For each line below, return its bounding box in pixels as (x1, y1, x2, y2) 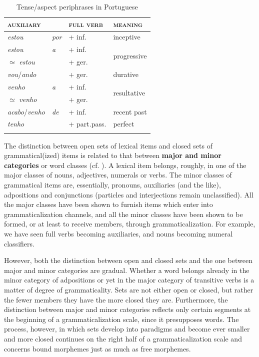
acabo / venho (7, 106, 45, 116)
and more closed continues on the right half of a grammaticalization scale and (4, 333, 242, 343)
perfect (113, 118, 134, 129)
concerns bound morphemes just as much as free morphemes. (4, 343, 191, 353)
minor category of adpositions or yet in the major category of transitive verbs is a (4, 274, 254, 285)
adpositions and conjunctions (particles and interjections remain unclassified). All (4, 189, 253, 199)
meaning (113, 18, 142, 29)
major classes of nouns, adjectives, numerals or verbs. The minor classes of (4, 169, 232, 180)
